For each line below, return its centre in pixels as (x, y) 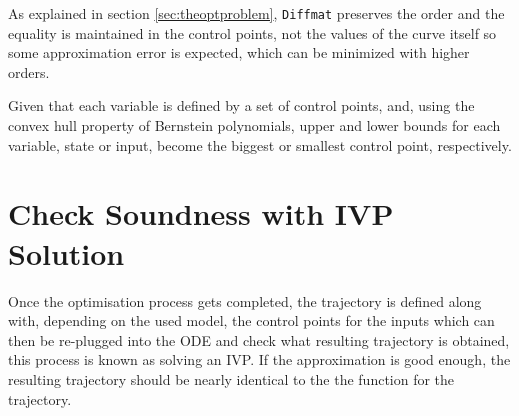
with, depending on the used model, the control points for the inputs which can (251, 320)
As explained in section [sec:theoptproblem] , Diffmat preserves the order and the (256, 13)
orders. (29, 71)
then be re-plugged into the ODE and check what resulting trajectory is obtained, (259, 339)
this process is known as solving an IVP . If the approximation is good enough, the (259, 359)
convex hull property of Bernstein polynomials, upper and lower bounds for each (254, 125)
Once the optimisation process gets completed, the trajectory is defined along (245, 300)
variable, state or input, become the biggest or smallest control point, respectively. (260, 144)
